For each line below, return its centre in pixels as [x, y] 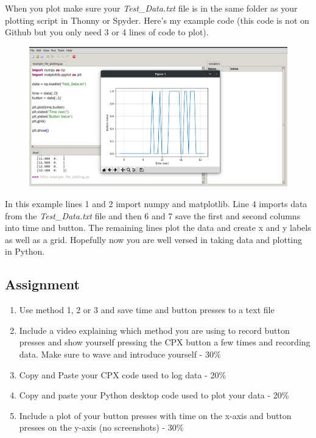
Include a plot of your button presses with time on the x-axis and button [155, 415]
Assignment [42, 284]
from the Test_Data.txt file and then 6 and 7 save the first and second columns [153, 215]
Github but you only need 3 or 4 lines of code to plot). [107, 32]
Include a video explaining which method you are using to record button [154, 330]
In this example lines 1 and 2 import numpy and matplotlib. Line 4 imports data [156, 203]
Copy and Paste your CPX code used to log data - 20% [123, 374]
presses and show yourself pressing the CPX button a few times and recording [165, 342]
